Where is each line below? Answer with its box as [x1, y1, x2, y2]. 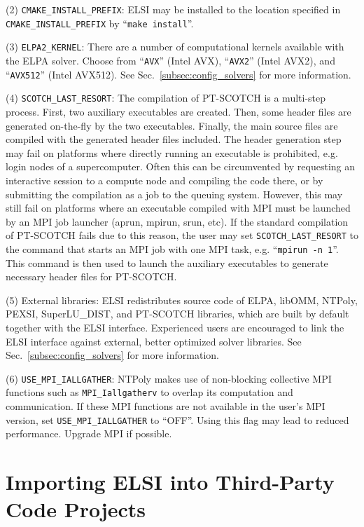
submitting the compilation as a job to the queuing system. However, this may [6, 186, 343, 201]
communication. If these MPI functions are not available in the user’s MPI [6, 399, 325, 413]
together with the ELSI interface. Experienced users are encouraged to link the [6, 320, 344, 334]
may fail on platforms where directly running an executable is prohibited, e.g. [6, 145, 338, 160]
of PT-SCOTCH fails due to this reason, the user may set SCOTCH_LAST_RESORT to [6, 228, 358, 242]
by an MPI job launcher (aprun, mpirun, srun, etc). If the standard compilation [6, 214, 349, 228]
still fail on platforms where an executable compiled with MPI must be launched [6, 200, 351, 215]
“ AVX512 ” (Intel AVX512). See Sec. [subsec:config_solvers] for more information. [6, 67, 351, 81]
